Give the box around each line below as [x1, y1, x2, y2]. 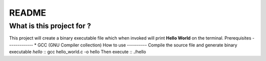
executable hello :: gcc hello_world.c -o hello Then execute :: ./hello [9, 49, 146, 55]
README [9, 7, 46, 18]
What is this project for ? [9, 21, 91, 30]
